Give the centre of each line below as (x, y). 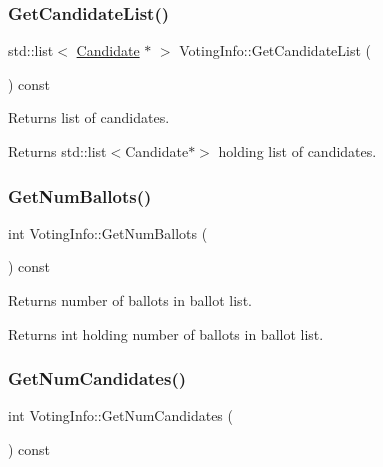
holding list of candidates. (297, 151)
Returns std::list (57, 151)
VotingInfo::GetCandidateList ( (275, 50)
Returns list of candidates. (89, 117)
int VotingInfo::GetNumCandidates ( (120, 415)
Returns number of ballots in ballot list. (130, 300)
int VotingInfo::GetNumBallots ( (108, 232)
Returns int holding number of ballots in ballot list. (166, 333)
